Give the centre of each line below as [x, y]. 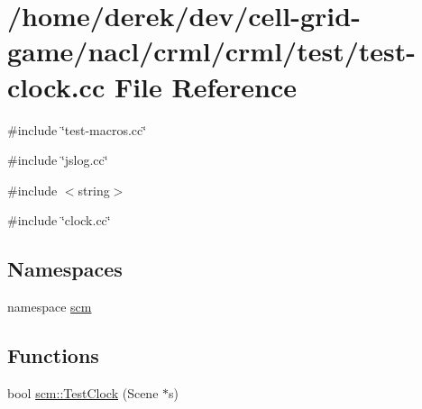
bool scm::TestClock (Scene [83, 392]
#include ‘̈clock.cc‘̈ [59, 220]
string [94, 190]
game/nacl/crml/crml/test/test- [212, 51]
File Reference [206, 86]
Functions [53, 355]
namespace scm [50, 307]
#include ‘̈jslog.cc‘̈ [58, 160]
